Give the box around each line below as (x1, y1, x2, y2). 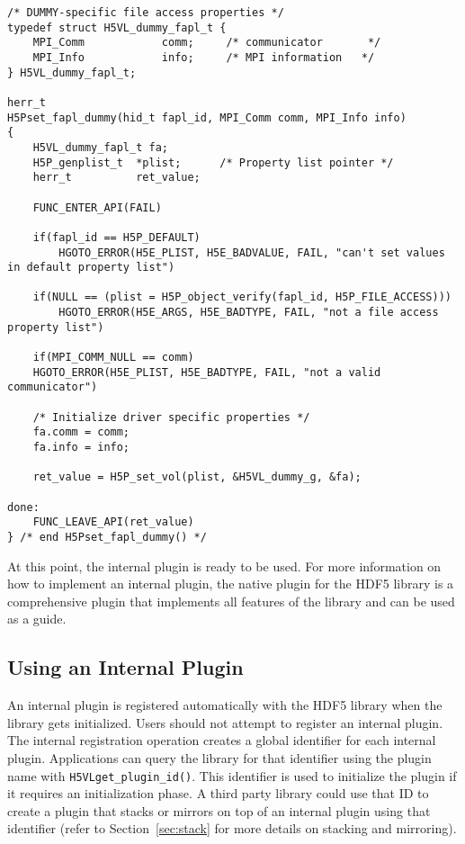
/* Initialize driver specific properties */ (32, 410, 310, 424)
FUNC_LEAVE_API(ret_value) (32, 516, 194, 529)
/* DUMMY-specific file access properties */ (7, 6, 284, 19)
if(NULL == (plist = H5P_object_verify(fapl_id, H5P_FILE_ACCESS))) (32, 291, 452, 304)
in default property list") (7, 261, 175, 274)
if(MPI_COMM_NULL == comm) (32, 351, 194, 364)
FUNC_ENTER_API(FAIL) (32, 201, 162, 214)
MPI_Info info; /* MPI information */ (32, 50, 375, 64)
